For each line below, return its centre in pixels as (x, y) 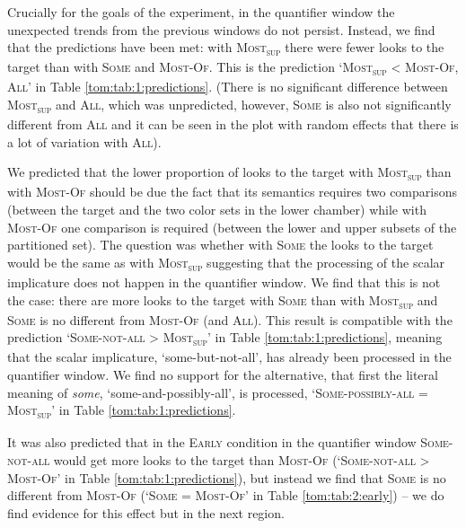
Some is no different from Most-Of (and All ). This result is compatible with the (230, 319)
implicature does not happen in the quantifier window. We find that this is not (224, 282)
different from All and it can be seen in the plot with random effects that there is (233, 124)
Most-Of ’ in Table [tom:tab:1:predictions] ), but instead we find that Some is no (227, 477)
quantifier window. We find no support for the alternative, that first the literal (223, 374)
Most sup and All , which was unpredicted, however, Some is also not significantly (229, 106)
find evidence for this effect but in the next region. (146, 512)
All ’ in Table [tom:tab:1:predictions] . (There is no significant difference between (228, 87)
